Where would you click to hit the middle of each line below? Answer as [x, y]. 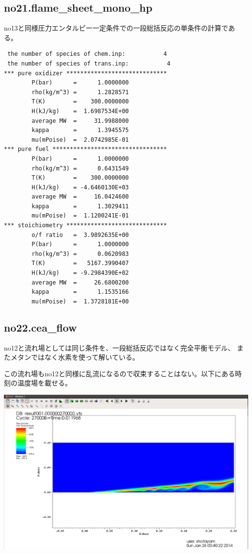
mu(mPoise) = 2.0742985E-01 [80, 140]
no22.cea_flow [40, 327]
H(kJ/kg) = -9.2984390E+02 [80, 273]
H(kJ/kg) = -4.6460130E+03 [80, 187]
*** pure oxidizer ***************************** [86, 73]
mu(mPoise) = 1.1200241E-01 [80, 216]
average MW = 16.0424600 [80, 197]
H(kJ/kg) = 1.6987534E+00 [80, 111]
